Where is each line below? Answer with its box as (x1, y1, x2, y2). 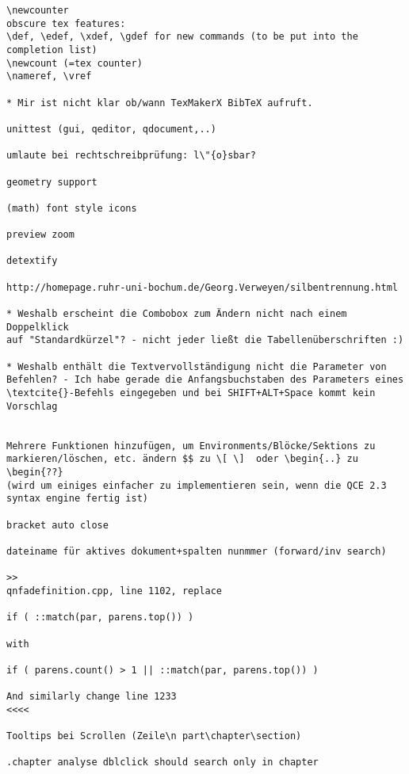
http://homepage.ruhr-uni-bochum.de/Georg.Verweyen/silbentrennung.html (6, 281, 398, 293)
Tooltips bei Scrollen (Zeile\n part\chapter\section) (6, 730, 302, 742)
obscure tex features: (6, 17, 126, 29)
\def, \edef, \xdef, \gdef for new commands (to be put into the (6, 31, 358, 43)
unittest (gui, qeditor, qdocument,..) (6, 123, 216, 135)
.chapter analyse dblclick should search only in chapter (6, 757, 319, 768)
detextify (6, 255, 58, 267)
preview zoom (6, 229, 75, 241)
